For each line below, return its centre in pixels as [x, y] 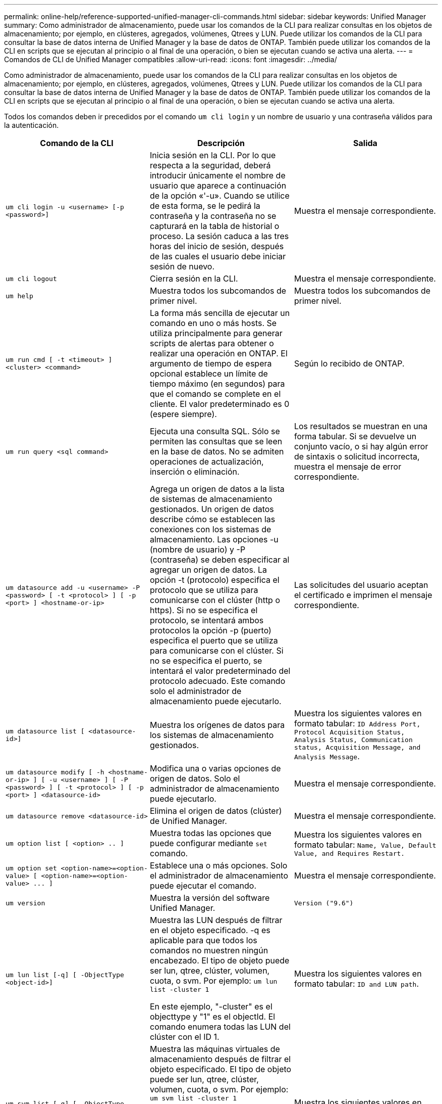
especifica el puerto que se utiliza [214, 640]
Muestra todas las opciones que [210, 833]
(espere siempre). [183, 414]
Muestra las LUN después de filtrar [216, 920]
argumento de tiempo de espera [211, 363]
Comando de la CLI [77, 143]
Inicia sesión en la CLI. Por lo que [213, 155]
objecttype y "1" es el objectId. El [212, 1017]
